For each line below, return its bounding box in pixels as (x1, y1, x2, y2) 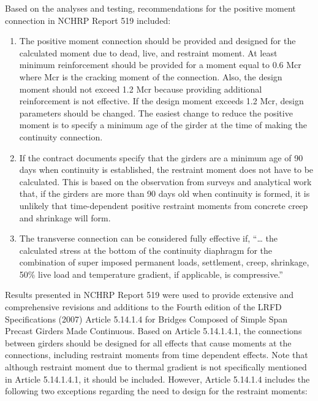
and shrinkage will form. (19, 211, 111, 224)
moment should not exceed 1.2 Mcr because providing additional (19, 82, 262, 95)
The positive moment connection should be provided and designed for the (19, 34, 296, 47)
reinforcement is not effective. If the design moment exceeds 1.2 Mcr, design (19, 94, 304, 107)
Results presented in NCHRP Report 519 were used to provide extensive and (5, 288, 294, 301)
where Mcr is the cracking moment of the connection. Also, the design (19, 70, 282, 83)
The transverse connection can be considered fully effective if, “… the (19, 232, 278, 245)
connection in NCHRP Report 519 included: (5, 13, 171, 26)
